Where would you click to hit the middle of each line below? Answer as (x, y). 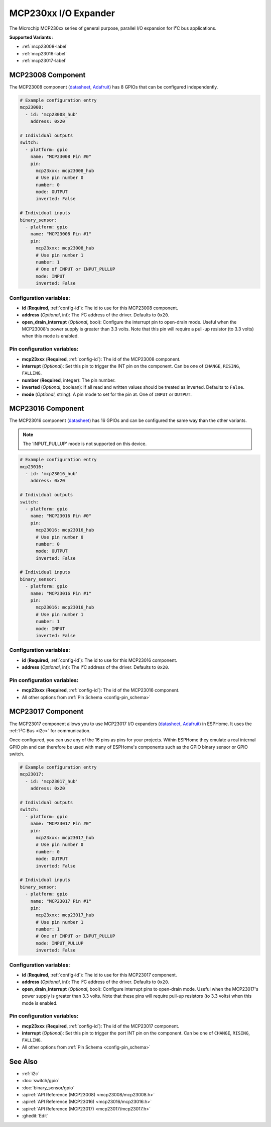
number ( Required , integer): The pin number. (69, 380)
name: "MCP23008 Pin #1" (61, 234)
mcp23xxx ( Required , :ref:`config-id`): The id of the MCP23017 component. (101, 1026)
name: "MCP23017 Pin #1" (61, 901)
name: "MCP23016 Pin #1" (61, 593)
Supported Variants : (31, 37)
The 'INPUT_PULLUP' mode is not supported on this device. (85, 444)
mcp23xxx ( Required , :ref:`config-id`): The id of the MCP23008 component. (101, 359)
